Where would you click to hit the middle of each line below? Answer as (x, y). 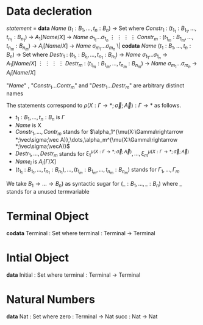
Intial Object (37, 258)
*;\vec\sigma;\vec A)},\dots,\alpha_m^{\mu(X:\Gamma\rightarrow (96, 139)
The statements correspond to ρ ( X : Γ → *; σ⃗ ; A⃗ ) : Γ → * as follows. (94, 106)
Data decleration (49, 11)
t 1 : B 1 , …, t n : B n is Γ (40, 118)
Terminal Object (48, 217)
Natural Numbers (51, 299)
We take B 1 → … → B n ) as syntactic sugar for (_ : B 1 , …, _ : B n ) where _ (94, 184)
